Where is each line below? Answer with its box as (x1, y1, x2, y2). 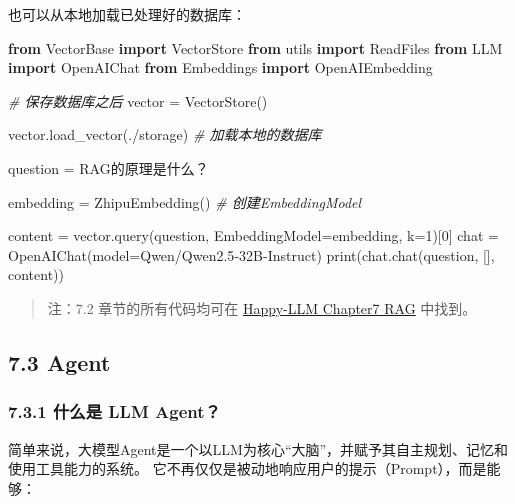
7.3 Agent (8, 346, 111, 377)
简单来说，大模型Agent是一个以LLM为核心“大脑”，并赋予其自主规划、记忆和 (8, 438, 509, 459)
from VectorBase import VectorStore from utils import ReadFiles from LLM (8, 37, 503, 58)
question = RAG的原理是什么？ (8, 157, 209, 178)
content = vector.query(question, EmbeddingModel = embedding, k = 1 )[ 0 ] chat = (8, 225, 499, 246)
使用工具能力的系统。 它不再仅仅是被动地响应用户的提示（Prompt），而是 (8, 458, 487, 479)
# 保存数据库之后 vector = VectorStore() (8, 90, 268, 111)
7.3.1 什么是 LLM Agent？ (8, 399, 221, 424)
